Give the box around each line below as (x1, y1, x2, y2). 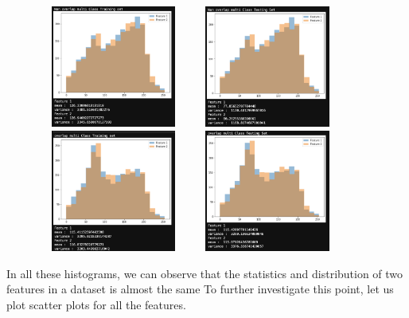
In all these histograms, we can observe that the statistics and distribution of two (6, 265, 403, 281)
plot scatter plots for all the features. (6, 296, 186, 312)
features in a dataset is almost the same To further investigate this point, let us (6, 281, 394, 297)
